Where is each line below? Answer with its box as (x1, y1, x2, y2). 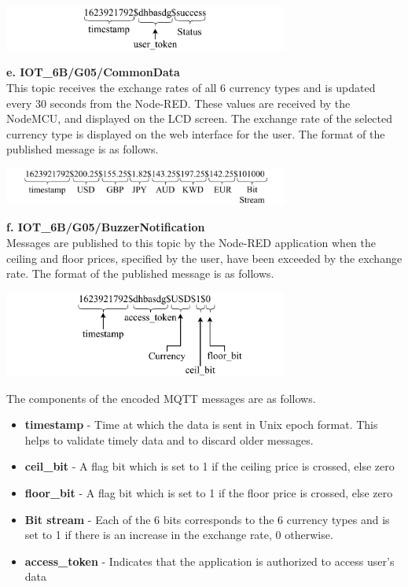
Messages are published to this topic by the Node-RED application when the (6, 234, 377, 250)
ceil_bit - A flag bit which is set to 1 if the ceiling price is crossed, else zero (24, 458, 395, 474)
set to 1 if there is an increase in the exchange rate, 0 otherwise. (24, 526, 333, 543)
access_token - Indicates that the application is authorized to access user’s (24, 552, 395, 569)
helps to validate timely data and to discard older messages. (24, 431, 314, 448)
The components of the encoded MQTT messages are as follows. (6, 389, 316, 406)
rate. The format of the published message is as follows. (6, 265, 274, 282)
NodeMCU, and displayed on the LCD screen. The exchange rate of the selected (6, 110, 393, 127)
